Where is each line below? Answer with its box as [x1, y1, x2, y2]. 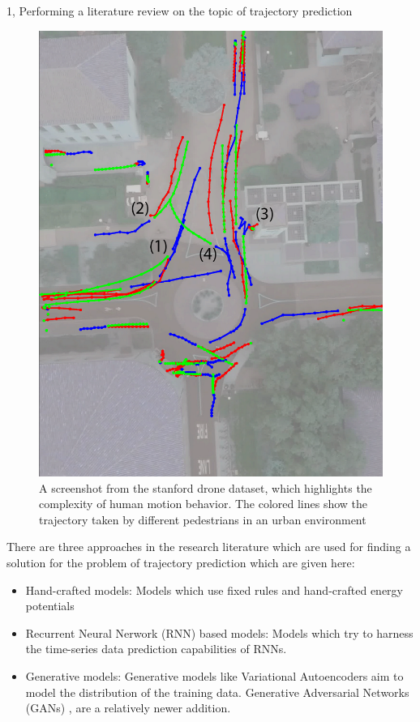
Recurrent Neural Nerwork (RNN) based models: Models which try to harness [25, 624, 414, 641]
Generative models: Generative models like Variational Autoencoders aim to [25, 667, 404, 684]
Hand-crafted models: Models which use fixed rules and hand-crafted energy [25, 581, 404, 598]
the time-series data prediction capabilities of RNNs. [25, 640, 287, 657]
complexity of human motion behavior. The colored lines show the [39, 495, 368, 512]
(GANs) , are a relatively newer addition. [25, 699, 231, 716]
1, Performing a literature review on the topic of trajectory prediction [6, 2, 353, 19]
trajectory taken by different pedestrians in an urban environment [39, 511, 366, 528]
